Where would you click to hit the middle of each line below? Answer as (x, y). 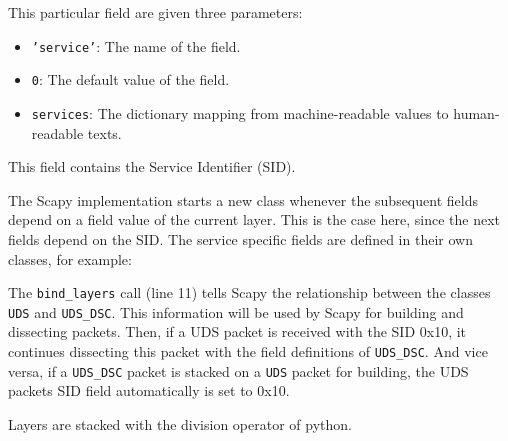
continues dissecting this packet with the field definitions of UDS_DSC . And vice (248, 351)
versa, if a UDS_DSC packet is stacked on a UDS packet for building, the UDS (238, 370)
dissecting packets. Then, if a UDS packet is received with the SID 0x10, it (237, 331)
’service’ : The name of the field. (136, 45)
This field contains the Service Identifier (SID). (152, 166)
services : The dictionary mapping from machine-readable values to (240, 112)
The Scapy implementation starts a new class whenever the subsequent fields (243, 199)
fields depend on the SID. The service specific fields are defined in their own (240, 238)
